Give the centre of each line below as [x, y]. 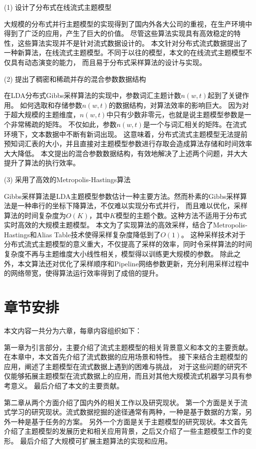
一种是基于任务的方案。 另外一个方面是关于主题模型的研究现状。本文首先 [129, 421]
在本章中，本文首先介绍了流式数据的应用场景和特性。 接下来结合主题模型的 [126, 357]
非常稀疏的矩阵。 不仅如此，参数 [64, 124]
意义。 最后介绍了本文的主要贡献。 [67, 385]
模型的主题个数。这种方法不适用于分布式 [181, 215]
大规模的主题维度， [48, 114]
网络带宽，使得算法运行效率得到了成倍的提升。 [86, 273]
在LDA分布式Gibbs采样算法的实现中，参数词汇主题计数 [93, 95]
